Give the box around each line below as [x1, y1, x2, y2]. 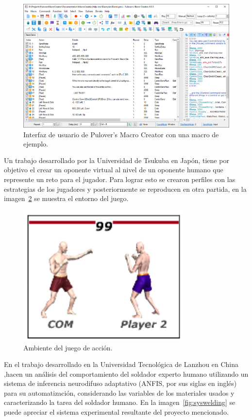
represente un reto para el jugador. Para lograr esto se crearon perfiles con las [4, 174, 235, 184]
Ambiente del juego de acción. [23, 343, 113, 353]
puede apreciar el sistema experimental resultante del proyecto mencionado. [4, 406, 229, 417]
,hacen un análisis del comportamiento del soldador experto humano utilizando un [4, 368, 249, 379]
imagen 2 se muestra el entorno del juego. [4, 193, 129, 203]
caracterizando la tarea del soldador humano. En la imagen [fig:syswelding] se [4, 397, 235, 407]
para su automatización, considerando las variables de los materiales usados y [4, 387, 235, 398]
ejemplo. [23, 139, 48, 149]
